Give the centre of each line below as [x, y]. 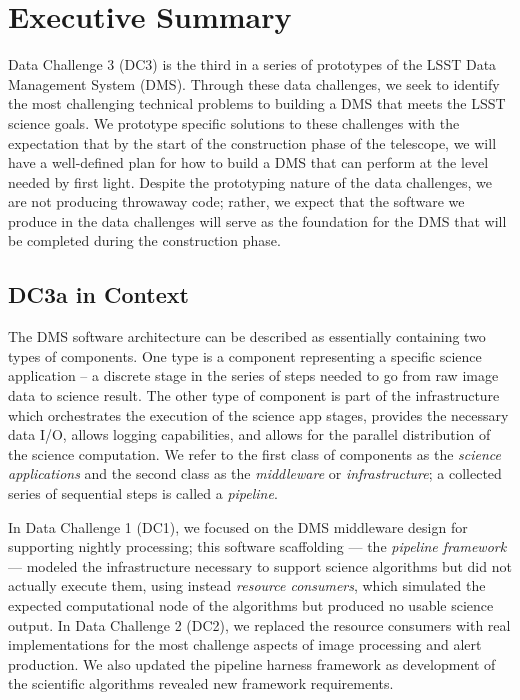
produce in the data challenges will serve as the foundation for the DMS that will [257, 220]
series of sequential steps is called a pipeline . [143, 493]
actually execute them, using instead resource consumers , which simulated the [247, 585]
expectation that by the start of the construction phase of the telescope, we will [252, 142]
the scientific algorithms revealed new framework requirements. [201, 683]
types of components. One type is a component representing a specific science [245, 355]
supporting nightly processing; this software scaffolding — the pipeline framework [257, 546]
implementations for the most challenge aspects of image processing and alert [245, 644]
